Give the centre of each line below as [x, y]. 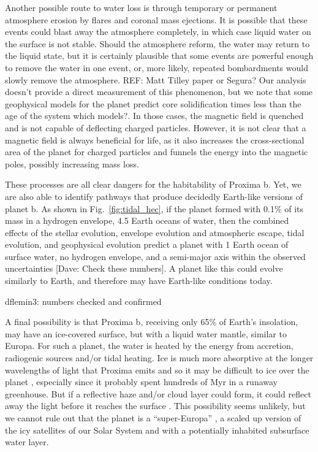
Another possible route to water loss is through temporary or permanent [141, 7]
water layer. [27, 442]
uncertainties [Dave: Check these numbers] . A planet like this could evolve [144, 268]
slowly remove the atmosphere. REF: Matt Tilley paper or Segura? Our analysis [156, 79]
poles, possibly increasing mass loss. [72, 163]
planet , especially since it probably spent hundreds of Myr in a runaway [142, 382]
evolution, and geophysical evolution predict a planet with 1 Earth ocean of [147, 244]
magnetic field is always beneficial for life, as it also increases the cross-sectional [155, 140]
